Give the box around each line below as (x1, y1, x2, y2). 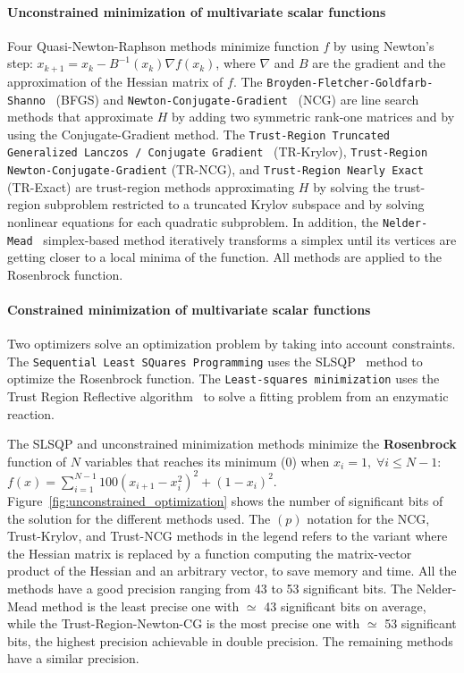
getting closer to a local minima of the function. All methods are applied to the (7, 248, 442, 266)
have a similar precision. (7, 649, 139, 668)
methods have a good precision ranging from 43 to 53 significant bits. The (7, 578, 413, 597)
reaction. (7, 404, 55, 423)
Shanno (7, 94, 46, 107)
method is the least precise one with (41, 596, 240, 615)
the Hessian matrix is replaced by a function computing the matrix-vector (7, 543, 412, 562)
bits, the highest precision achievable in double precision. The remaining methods (7, 631, 453, 650)
